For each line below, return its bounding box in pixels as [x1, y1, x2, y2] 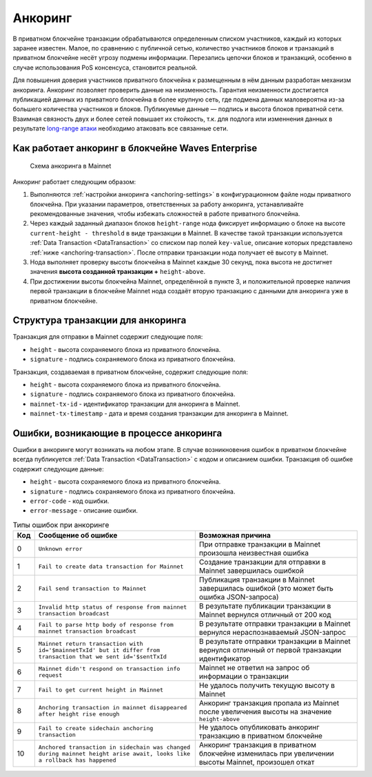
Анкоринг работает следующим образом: [12, 177, 136, 186]
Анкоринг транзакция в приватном [198, 740, 317, 750]
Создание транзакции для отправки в [198, 558, 327, 567]
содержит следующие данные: [12, 464, 104, 473]
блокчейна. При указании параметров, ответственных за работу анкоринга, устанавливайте [30, 200, 304, 208]
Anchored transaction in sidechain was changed [38, 743, 191, 751]
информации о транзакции [198, 671, 289, 681]
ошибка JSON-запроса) [198, 592, 279, 602]
